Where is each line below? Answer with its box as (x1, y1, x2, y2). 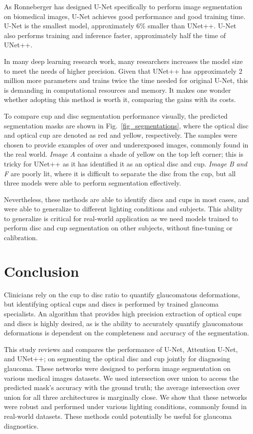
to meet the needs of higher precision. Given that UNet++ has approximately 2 (4, 65, 242, 76)
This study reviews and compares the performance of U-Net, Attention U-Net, (4, 344, 238, 354)
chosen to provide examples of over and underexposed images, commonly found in (4, 139, 249, 149)
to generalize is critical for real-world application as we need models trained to (4, 213, 238, 223)
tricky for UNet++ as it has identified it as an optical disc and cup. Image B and (4, 158, 247, 168)
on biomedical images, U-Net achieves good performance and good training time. (4, 11, 246, 21)
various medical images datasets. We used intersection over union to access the (4, 372, 239, 383)
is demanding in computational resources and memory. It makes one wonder (4, 84, 231, 95)
